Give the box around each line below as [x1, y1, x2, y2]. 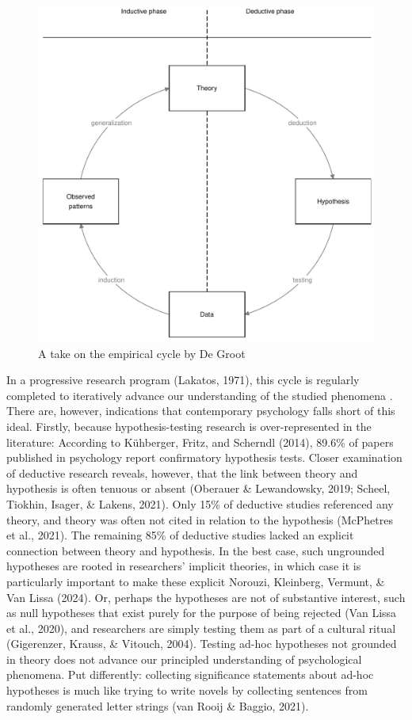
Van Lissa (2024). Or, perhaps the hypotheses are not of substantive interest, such [6, 589, 406, 605]
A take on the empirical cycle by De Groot [38, 345, 246, 361]
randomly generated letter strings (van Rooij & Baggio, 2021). [6, 697, 309, 714]
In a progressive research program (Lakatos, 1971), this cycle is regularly [6, 371, 360, 388]
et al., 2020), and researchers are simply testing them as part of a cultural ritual [6, 619, 396, 636]
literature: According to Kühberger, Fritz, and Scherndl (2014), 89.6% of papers [6, 433, 394, 450]
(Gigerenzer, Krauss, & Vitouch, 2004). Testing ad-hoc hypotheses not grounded [6, 635, 397, 652]
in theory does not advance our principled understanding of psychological [6, 650, 362, 667]
